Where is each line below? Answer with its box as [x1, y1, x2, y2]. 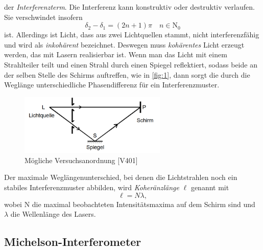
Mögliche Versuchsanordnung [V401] [25, 154, 138, 165]
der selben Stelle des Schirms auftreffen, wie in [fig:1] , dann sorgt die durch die [4, 69, 250, 80]
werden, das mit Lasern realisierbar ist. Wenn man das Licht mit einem [4, 49, 227, 60]
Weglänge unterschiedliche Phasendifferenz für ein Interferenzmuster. [4, 79, 220, 90]
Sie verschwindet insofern [4, 11, 83, 22]
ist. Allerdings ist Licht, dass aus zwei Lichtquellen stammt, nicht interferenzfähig [4, 29, 259, 40]
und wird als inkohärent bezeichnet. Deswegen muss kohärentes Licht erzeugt [4, 39, 245, 50]
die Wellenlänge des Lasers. [10, 209, 96, 219]
